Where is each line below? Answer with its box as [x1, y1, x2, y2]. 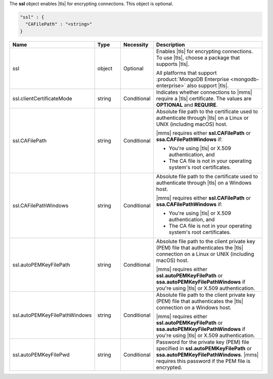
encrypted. [156, 364, 183, 371]
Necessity [123, 41, 149, 48]
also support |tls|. [187, 82, 229, 89]
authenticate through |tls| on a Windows [156, 179, 252, 186]
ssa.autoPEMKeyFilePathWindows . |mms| [156, 351, 259, 358]
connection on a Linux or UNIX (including [156, 250, 254, 257]
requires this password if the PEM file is [156, 357, 251, 364]
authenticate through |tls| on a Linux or [156, 114, 249, 121]
